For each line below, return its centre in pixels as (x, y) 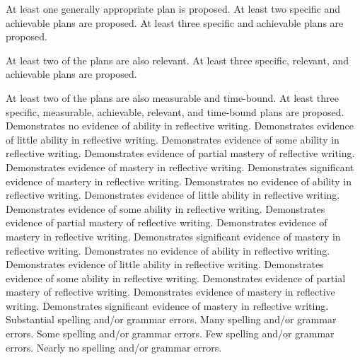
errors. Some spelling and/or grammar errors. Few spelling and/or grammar (170, 333)
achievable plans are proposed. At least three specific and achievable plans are (175, 22)
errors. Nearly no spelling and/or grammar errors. (114, 347)
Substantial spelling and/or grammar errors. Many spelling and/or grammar (171, 319)
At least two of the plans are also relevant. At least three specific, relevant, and (178, 60)
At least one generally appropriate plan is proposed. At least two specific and (173, 8)
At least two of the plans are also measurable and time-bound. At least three (173, 97)
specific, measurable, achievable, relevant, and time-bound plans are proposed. (175, 111)
